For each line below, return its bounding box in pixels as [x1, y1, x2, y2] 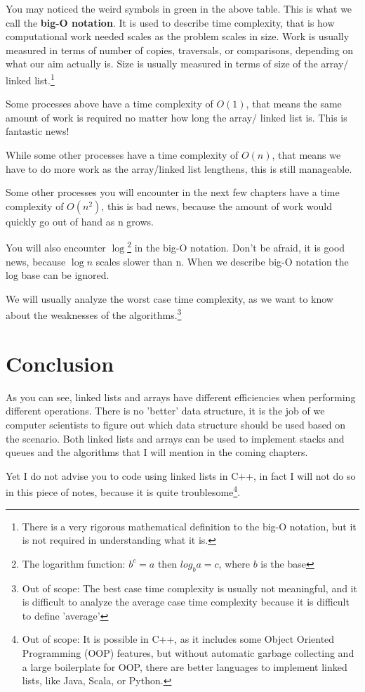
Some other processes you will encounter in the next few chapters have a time [6, 185, 340, 200]
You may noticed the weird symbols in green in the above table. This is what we [6, 1, 352, 15]
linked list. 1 [6, 70, 55, 87]
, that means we [272, 148, 341, 162]
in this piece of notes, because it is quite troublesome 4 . [6, 483, 241, 499]
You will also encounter [6, 240, 106, 255]
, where [218, 556, 250, 570]
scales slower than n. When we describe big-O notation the [95, 254, 349, 268]
